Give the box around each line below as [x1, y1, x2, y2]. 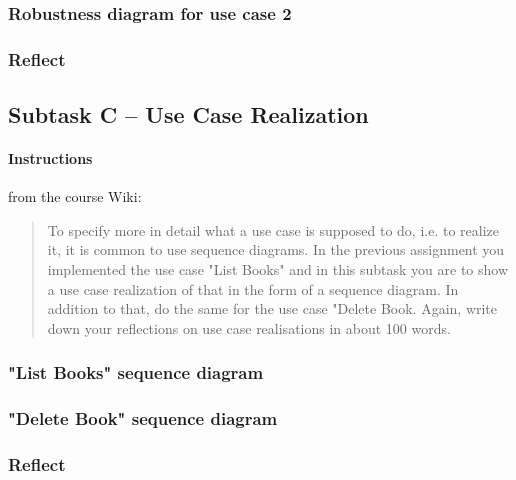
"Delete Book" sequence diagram [8, 406, 278, 431]
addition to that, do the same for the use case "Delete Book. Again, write [47, 298, 498, 319]
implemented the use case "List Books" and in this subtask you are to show [47, 259, 509, 280]
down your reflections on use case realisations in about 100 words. [47, 317, 451, 338]
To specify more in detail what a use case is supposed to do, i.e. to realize [47, 219, 500, 240]
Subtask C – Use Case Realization [8, 99, 369, 130]
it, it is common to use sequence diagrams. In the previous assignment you [47, 239, 505, 260]
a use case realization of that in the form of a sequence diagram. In [47, 278, 459, 299]
